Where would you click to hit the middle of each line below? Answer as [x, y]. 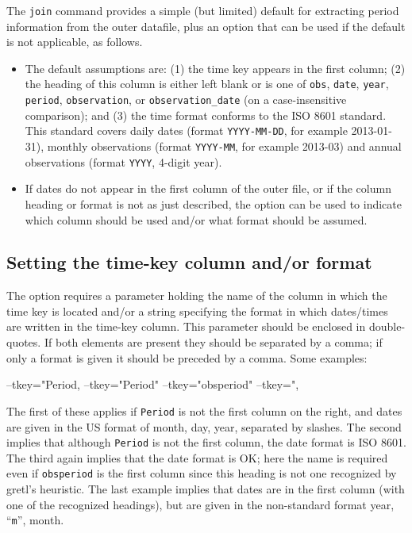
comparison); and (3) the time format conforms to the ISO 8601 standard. [206, 115]
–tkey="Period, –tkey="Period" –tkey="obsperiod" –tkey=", [153, 384]
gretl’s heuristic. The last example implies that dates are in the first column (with [206, 489]
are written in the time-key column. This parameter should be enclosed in [186, 326]
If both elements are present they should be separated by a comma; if [213, 342]
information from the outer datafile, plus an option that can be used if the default [206, 26]
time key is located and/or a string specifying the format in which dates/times [197, 311]
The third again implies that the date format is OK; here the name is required [197, 457]
